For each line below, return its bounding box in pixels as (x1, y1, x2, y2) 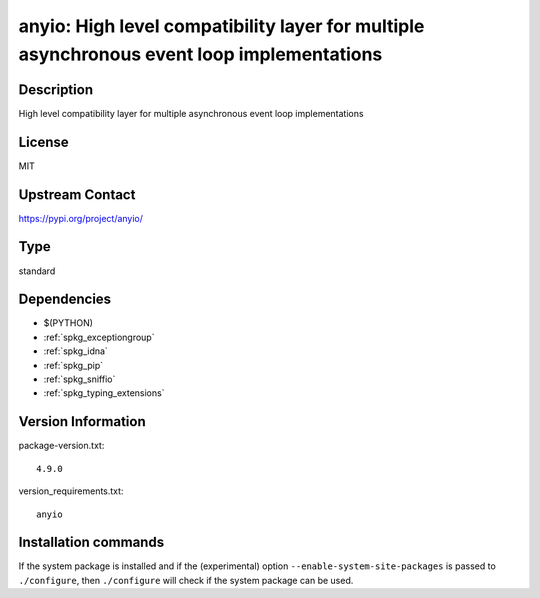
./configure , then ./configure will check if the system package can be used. (18, 574, 354, 586)
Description (18, 81, 94, 98)
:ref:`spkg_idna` (43, 345, 109, 357)
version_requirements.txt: (18, 485, 124, 497)
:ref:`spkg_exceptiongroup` (43, 331, 155, 343)
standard (18, 265, 56, 277)
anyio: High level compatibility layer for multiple (18, 15, 425, 37)
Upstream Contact (18, 186, 136, 203)
